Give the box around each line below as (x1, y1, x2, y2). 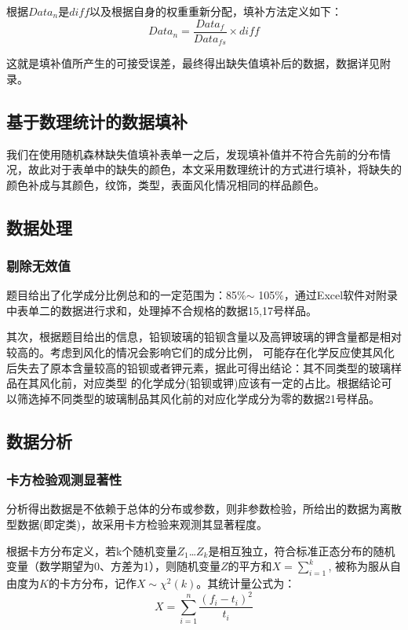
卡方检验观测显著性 (6, 470, 122, 489)
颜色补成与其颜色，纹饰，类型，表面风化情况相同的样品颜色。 (6, 176, 325, 192)
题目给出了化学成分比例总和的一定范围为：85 (6, 287, 237, 303)
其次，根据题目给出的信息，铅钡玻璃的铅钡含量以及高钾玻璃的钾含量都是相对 (6, 328, 402, 345)
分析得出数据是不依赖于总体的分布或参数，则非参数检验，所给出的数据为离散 (6, 500, 402, 517)
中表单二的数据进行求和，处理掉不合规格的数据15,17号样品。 (6, 302, 317, 318)
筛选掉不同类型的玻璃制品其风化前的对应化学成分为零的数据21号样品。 (16, 390, 380, 406)
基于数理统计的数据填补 (6, 108, 188, 133)
